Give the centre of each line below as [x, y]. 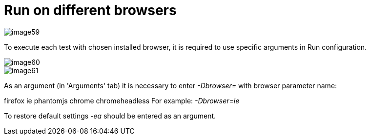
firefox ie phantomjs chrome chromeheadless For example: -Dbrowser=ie [122, 100]
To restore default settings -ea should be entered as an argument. [110, 116]
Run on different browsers [90, 10]
